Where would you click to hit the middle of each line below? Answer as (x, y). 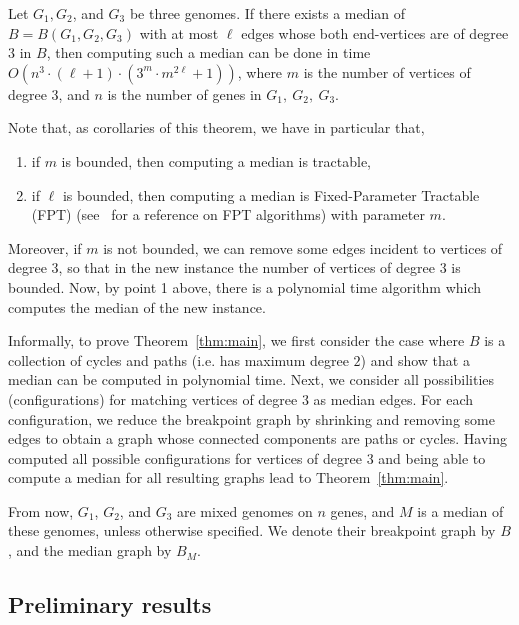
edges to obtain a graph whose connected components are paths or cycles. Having (258, 438)
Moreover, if (45, 247)
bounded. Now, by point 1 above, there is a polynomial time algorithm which (245, 286)
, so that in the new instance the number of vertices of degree (246, 267)
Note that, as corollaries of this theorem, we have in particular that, (216, 127)
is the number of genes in (184, 93)
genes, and (362, 510)
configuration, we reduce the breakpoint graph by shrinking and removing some (251, 418)
